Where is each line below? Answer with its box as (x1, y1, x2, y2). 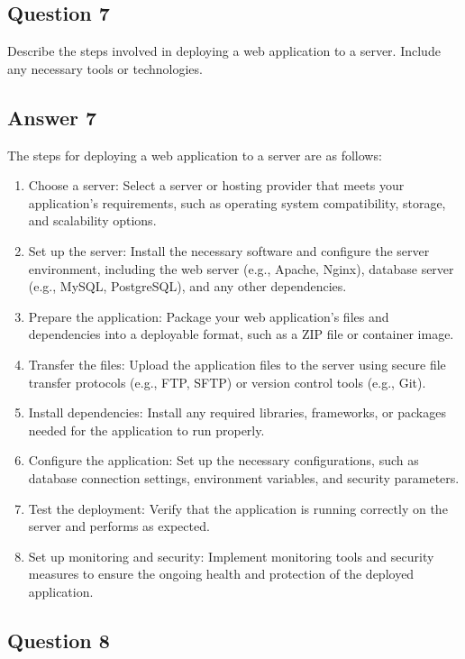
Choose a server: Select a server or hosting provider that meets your (28, 176, 405, 195)
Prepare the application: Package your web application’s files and (28, 307, 389, 325)
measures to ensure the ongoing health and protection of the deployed (28, 564, 415, 583)
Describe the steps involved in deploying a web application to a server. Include (7, 41, 441, 60)
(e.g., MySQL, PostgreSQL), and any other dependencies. (28, 277, 347, 296)
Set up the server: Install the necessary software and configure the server (28, 241, 430, 260)
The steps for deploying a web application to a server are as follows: (7, 145, 382, 164)
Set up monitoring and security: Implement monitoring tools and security (28, 546, 434, 565)
